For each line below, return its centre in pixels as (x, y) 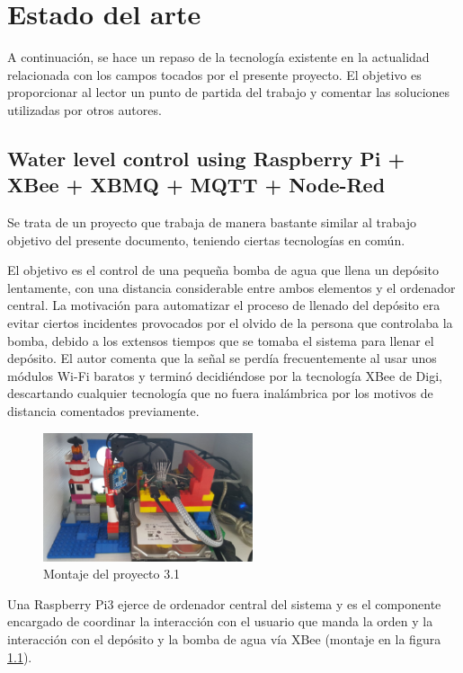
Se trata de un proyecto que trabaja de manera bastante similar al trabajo (212, 222)
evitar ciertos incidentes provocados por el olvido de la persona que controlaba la (230, 323)
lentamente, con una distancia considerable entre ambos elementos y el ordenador (231, 287)
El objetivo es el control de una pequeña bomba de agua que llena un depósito (223, 270)
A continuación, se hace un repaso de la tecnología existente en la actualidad (218, 57)
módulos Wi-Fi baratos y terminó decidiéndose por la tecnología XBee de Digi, (225, 375)
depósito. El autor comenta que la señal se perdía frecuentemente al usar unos (222, 358)
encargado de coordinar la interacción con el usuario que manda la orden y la (220, 621)
